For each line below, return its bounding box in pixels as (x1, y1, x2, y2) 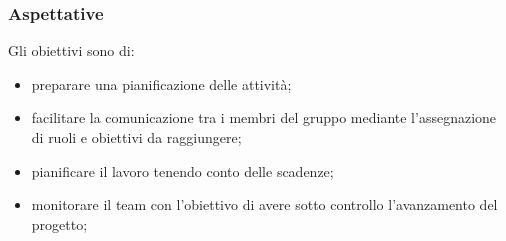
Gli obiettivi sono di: (8, 40, 135, 61)
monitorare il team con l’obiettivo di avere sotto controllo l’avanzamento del (31, 194, 498, 215)
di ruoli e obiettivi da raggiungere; (31, 127, 242, 147)
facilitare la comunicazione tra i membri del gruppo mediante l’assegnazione (31, 107, 497, 128)
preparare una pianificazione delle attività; (31, 73, 292, 94)
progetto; (31, 213, 88, 234)
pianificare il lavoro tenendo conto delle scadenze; (31, 160, 334, 181)
